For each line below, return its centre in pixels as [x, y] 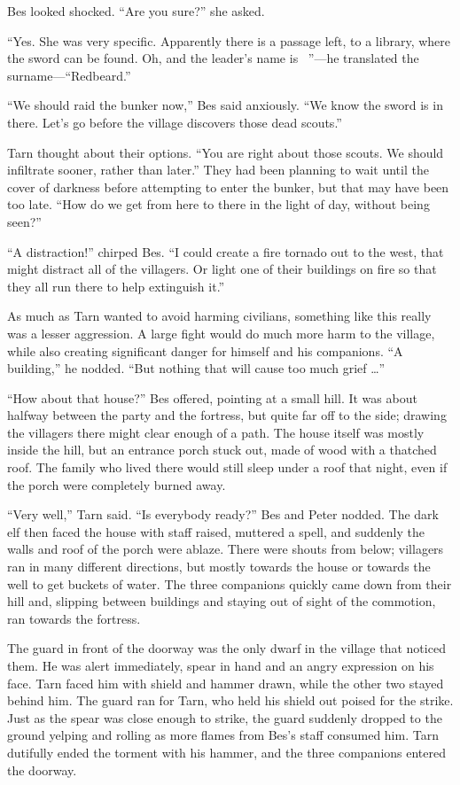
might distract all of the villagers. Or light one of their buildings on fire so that [222, 269]
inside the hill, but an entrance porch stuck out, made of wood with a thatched [222, 450]
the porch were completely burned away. [117, 484]
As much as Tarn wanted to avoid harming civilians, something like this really [219, 316]
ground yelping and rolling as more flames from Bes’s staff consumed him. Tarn [223, 735]
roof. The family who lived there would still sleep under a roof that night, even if [227, 467]
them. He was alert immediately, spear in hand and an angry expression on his [221, 665]
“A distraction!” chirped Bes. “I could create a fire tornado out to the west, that [226, 251]
